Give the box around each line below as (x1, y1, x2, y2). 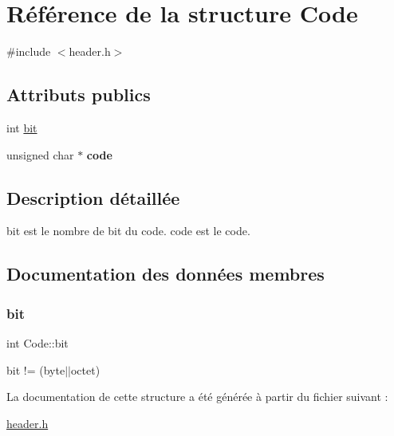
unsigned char (6, 146, 74, 163)
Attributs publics (6, 82, 151, 107)
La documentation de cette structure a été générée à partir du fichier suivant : (6, 388, 388, 405)
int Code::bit (6, 334, 69, 351)
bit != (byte (6, 361, 65, 378)
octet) (70, 361, 100, 378)
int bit (6, 119, 37, 136)
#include (6, 43, 51, 60)
